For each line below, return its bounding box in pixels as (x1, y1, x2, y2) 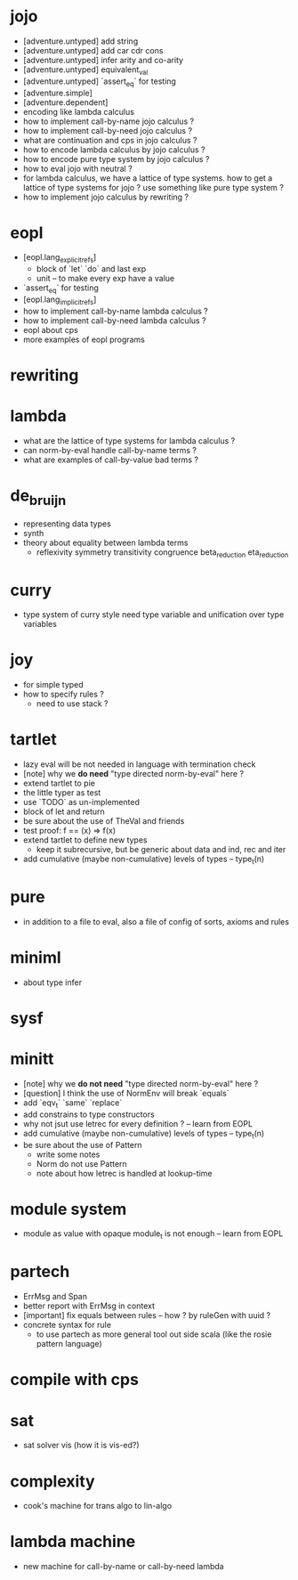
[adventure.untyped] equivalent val (22, 64, 149, 77)
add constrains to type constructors (22, 1109, 155, 1120)
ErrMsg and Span (22, 1291, 88, 1302)
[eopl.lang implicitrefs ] (22, 294, 97, 306)
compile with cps (10, 1370, 139, 1390)
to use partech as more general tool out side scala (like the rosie (36, 1329, 272, 1340)
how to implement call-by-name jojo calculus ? (22, 116, 195, 126)
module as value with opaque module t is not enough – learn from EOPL (22, 1228, 284, 1242)
